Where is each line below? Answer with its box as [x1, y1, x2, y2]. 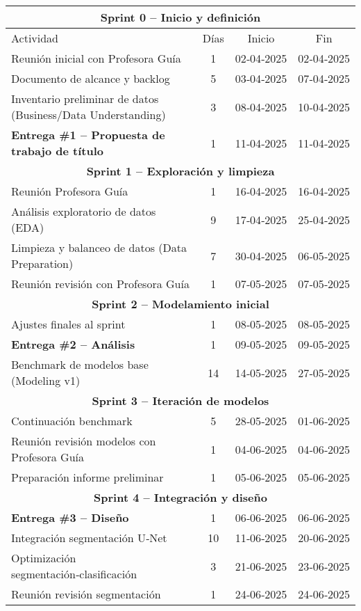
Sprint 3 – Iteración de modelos [92, 392, 269, 408]
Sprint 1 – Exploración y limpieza [86, 163, 275, 179]
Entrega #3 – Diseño [11, 509, 129, 525]
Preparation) [11, 255, 74, 271]
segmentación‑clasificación [11, 566, 137, 582]
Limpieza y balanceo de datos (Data [11, 239, 187, 255]
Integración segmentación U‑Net [11, 530, 167, 546]
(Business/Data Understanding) [11, 106, 166, 122]
